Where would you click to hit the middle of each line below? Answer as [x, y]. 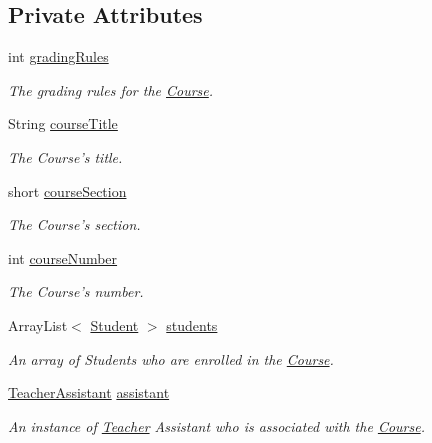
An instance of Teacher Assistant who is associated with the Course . [216, 425]
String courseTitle [63, 123]
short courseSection [67, 190]
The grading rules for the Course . [111, 89]
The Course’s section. [74, 224]
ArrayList [38, 324]
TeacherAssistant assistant [89, 392]
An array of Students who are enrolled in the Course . [171, 358]
